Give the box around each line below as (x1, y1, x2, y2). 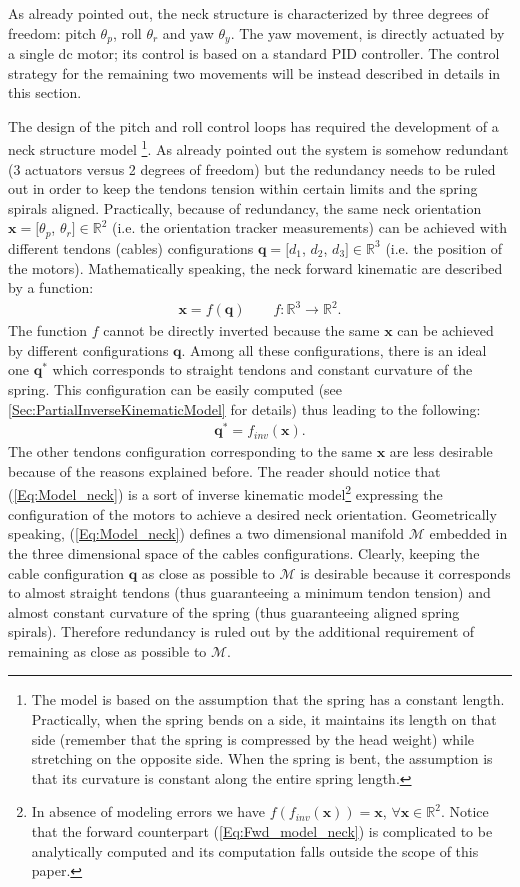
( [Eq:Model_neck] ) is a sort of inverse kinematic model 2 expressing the (8, 481, 443, 505)
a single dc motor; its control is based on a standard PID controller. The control (8, 43, 500, 64)
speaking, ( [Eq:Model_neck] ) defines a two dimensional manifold (8, 523, 404, 544)
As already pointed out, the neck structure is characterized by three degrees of (8, 3, 489, 23)
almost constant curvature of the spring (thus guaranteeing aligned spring (8, 601, 460, 622)
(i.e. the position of (385, 237, 503, 258)
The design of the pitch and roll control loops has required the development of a (8, 115, 499, 136)
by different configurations (8, 339, 169, 360)
